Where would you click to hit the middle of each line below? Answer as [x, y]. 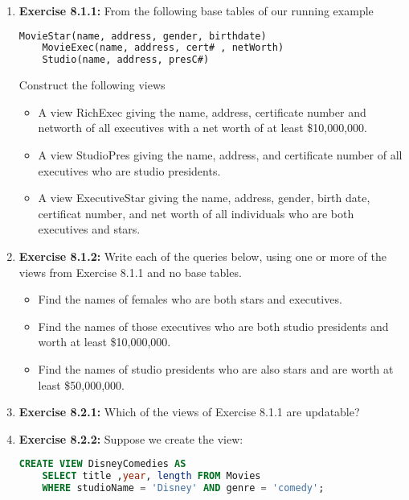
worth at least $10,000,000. [104, 342]
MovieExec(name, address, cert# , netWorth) [163, 48]
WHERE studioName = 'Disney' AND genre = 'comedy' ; [183, 488]
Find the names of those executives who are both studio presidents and [213, 326]
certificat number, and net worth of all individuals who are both [196, 213]
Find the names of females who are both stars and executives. [190, 299]
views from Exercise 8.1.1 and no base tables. [130, 272]
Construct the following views [92, 85]
